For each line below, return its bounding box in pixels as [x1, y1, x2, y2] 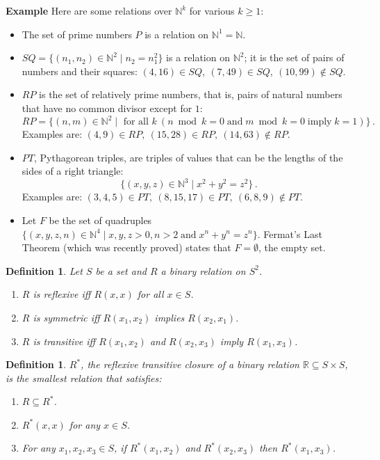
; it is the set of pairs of [244, 50, 345, 65]
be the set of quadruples [49, 212, 152, 227]
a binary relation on [160, 263, 246, 278]
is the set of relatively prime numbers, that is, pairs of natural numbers [39, 87, 342, 102]
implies [154, 310, 185, 324]
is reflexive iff [33, 287, 91, 301]
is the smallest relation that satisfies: [6, 370, 162, 385]
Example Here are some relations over [6, 3, 172, 17]
